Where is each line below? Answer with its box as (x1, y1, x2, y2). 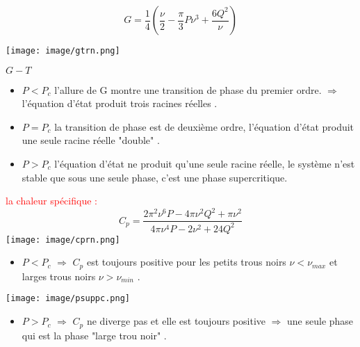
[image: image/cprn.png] (6, 234, 120, 245)
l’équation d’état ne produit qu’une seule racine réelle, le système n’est (54, 156, 355, 171)
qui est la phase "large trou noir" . (22, 328, 167, 342)
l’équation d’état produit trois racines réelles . (22, 96, 218, 111)
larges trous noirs (22, 268, 96, 283)
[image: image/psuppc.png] (6, 293, 130, 304)
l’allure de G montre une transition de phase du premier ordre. (54, 82, 322, 97)
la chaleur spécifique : (6, 193, 97, 208)
